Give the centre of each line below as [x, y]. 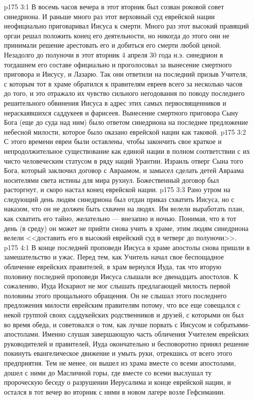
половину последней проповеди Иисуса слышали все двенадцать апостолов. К [121, 276]
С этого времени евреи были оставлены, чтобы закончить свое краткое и [113, 141]
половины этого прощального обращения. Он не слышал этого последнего [115, 295]
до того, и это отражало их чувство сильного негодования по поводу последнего [124, 93]
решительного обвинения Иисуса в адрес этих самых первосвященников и [115, 102]
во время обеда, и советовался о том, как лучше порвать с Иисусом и [108, 324]
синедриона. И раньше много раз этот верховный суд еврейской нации [109, 16]
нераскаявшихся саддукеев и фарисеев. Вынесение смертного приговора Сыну [121, 112]
